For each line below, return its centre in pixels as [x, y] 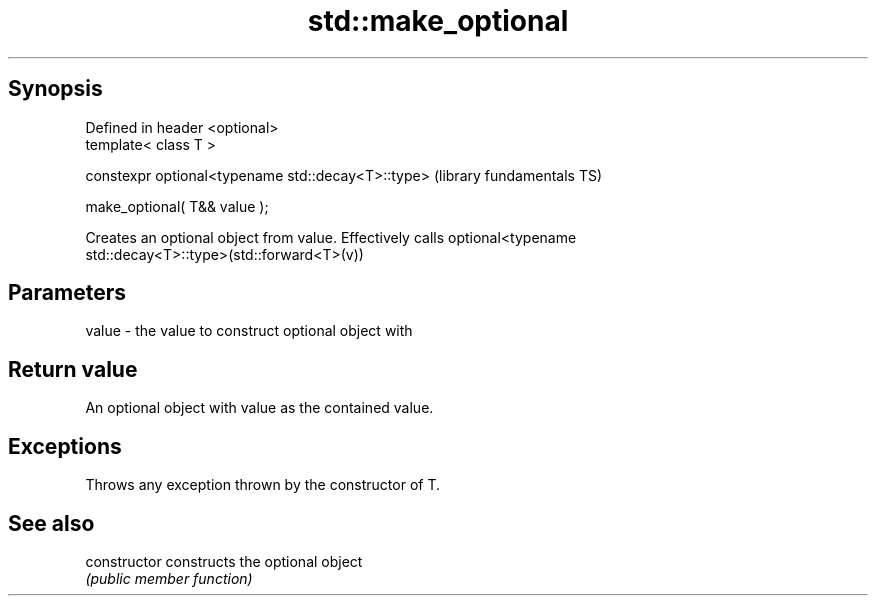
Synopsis [55, 89]
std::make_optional [438, 21]
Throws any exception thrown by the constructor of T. [262, 485]
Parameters [67, 293]
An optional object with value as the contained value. [259, 408]
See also [51, 523]
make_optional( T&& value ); [177, 206]
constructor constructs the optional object [224, 561]
